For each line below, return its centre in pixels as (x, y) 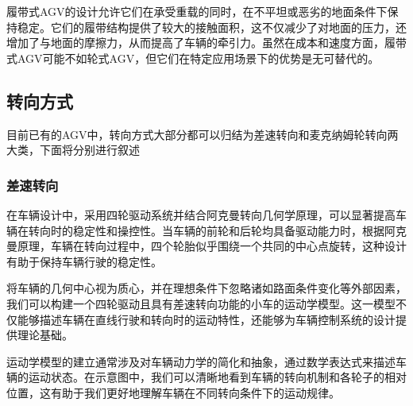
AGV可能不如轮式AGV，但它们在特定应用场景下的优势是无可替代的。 (198, 58)
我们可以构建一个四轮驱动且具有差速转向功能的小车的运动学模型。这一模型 (201, 303)
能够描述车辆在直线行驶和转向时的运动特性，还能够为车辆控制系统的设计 (206, 319)
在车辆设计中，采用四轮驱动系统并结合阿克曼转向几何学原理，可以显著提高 (201, 214)
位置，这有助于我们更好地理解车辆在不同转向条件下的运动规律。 (173, 392)
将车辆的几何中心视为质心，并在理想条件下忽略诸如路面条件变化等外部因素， (206, 288)
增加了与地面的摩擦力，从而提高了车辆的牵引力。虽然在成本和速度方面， (195, 43)
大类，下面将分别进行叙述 (73, 150)
